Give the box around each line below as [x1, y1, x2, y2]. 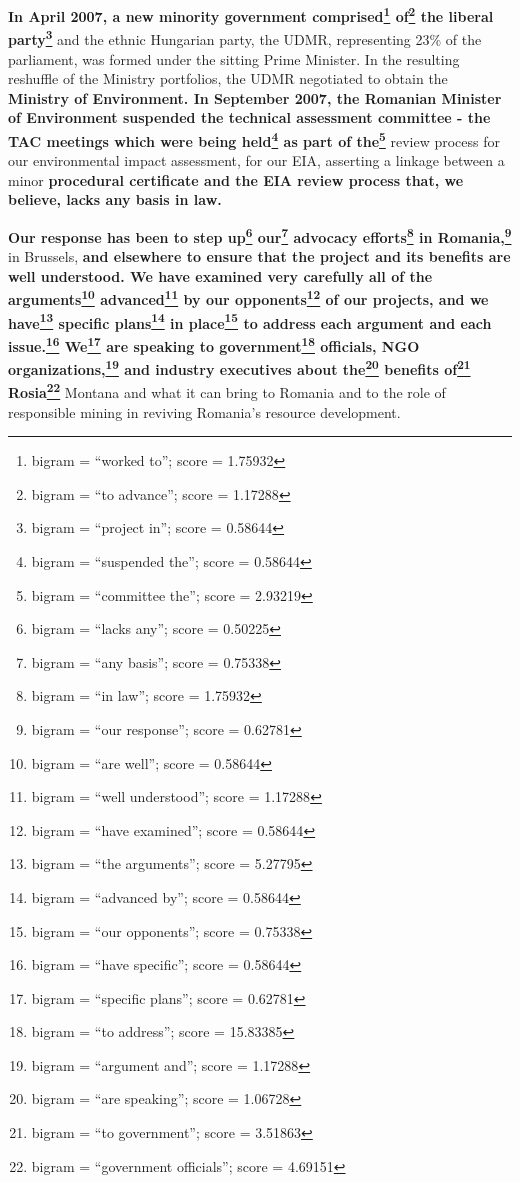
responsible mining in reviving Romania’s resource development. [8, 401, 401, 422]
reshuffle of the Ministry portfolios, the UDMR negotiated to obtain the [8, 68, 448, 89]
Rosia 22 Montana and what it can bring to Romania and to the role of [8, 379, 446, 402]
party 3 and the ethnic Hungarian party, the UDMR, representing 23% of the [8, 26, 482, 49]
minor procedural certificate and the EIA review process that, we [8, 169, 464, 190]
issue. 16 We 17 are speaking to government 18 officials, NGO [8, 332, 420, 356]
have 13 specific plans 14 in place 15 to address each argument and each [8, 309, 492, 333]
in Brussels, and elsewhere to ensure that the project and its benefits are [8, 246, 511, 267]
